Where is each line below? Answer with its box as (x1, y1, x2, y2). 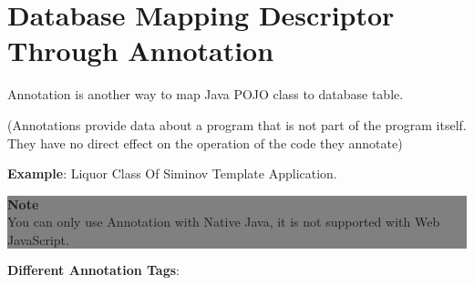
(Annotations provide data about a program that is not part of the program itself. (7, 115, 467, 134)
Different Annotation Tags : (7, 260, 180, 280)
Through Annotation (7, 32, 274, 69)
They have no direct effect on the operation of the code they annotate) (7, 133, 403, 152)
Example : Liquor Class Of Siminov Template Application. (7, 164, 337, 183)
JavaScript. (7, 229, 69, 249)
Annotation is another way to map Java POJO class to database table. (7, 85, 404, 104)
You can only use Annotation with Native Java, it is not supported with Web (7, 212, 440, 231)
